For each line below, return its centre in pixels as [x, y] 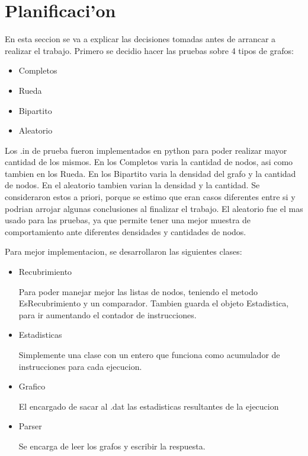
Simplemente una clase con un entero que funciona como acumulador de [149, 354]
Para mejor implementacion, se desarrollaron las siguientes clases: [123, 251]
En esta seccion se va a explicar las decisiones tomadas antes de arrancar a [140, 39]
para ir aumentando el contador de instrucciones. [108, 314]
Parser [30, 426]
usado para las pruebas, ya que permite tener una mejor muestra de [128, 220]
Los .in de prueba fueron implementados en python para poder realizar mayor [146, 150]
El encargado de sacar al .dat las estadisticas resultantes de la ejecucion [149, 406]
